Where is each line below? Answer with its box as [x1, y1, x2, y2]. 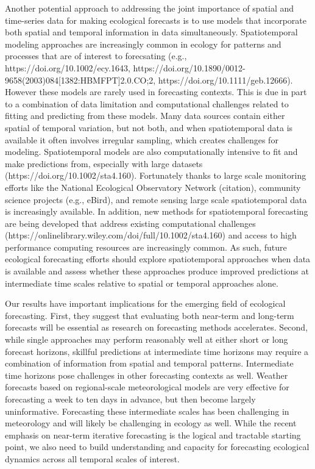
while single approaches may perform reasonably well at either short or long [5, 333, 288, 346]
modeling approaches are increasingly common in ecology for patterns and [5, 37, 281, 50]
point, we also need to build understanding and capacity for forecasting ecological [5, 440, 310, 453]
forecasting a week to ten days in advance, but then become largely [5, 393, 256, 405]
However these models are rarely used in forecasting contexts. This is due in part [5, 85, 307, 98]
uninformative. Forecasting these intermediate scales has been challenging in [5, 404, 289, 417]
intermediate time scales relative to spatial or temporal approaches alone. [5, 276, 278, 289]
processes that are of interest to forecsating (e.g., [5, 49, 187, 62]
